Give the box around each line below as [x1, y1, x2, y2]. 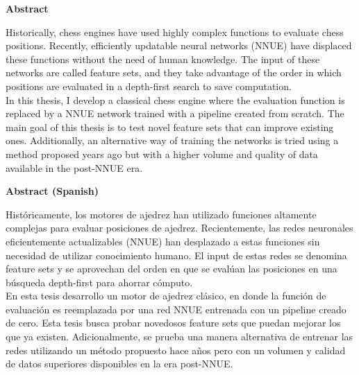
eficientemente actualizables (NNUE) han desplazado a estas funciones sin [6, 234, 320, 248]
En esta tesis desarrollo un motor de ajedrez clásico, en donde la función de [6, 288, 326, 303]
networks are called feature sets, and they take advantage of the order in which [6, 65, 342, 80]
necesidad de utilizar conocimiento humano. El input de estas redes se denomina [6, 247, 347, 262]
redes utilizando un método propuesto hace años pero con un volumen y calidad [6, 342, 346, 357]
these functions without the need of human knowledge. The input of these [6, 51, 320, 66]
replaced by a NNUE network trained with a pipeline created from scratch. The [6, 106, 344, 121]
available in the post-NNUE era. [6, 160, 143, 175]
